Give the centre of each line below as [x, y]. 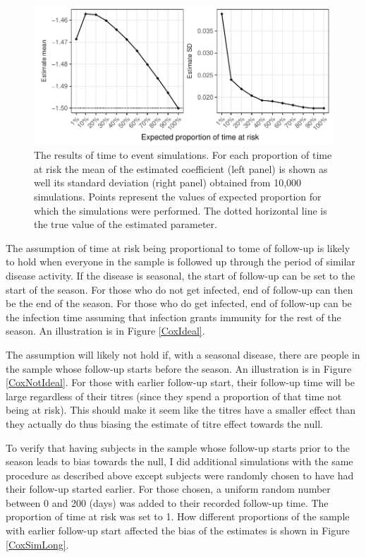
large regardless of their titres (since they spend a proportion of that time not [174, 396]
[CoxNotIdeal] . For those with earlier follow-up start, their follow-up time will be [180, 382]
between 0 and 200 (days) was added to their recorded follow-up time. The [167, 502]
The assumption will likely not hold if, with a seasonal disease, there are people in [183, 354]
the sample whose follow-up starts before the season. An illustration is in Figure [179, 368]
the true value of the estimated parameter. [126, 224]
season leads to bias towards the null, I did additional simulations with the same [179, 461]
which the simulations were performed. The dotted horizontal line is [181, 210]
